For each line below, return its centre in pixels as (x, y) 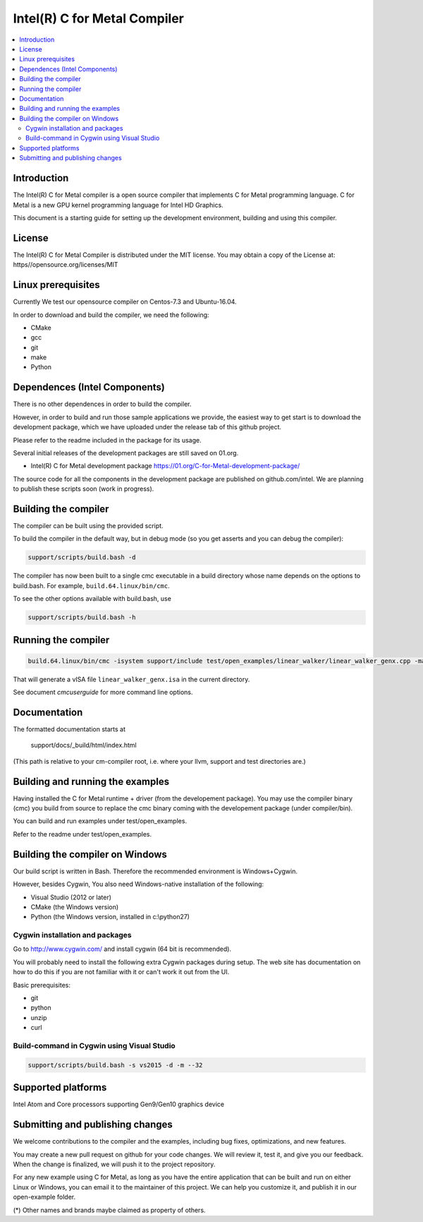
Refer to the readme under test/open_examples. (82, 834)
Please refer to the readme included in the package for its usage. (107, 440)
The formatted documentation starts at (69, 729)
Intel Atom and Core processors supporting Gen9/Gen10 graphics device (119, 1104)
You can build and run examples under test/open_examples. (100, 821)
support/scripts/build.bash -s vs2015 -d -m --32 (115, 1065)
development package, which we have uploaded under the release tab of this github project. (147, 427)
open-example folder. (44, 1197)
